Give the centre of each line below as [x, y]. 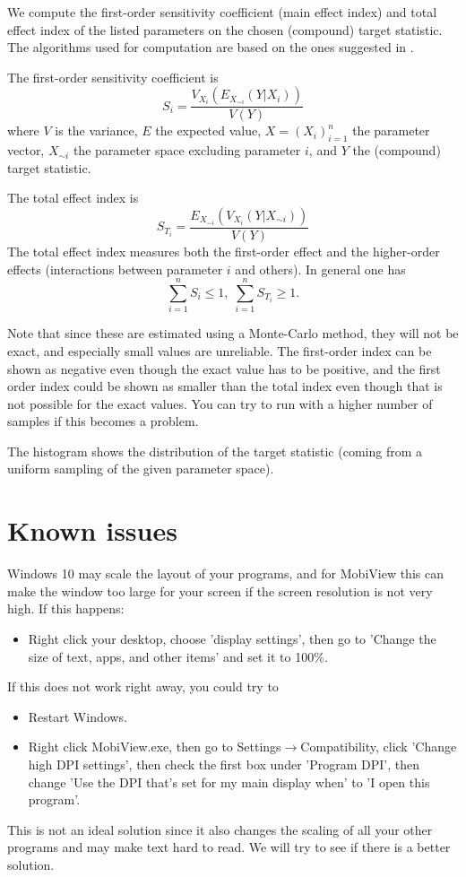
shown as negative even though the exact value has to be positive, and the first [224, 368]
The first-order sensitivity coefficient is [113, 77]
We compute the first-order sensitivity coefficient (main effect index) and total [222, 12]
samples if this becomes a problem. [103, 421]
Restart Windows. [78, 716]
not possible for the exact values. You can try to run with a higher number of [220, 403]
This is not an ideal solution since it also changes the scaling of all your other [220, 829]
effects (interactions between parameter [115, 269]
